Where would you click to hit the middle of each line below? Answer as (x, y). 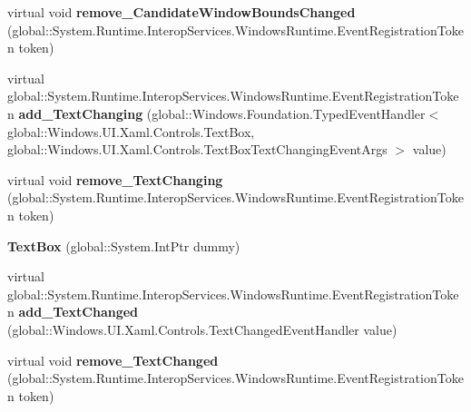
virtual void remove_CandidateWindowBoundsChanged (182, 12)
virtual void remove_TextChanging (115, 179)
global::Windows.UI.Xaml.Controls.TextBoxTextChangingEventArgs (197, 149)
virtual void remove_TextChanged (113, 360)
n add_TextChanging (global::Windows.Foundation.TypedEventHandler (216, 113)
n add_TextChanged (73, 312)
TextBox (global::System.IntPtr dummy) (124, 245)
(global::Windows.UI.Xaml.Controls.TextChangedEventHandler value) (202, 329)
